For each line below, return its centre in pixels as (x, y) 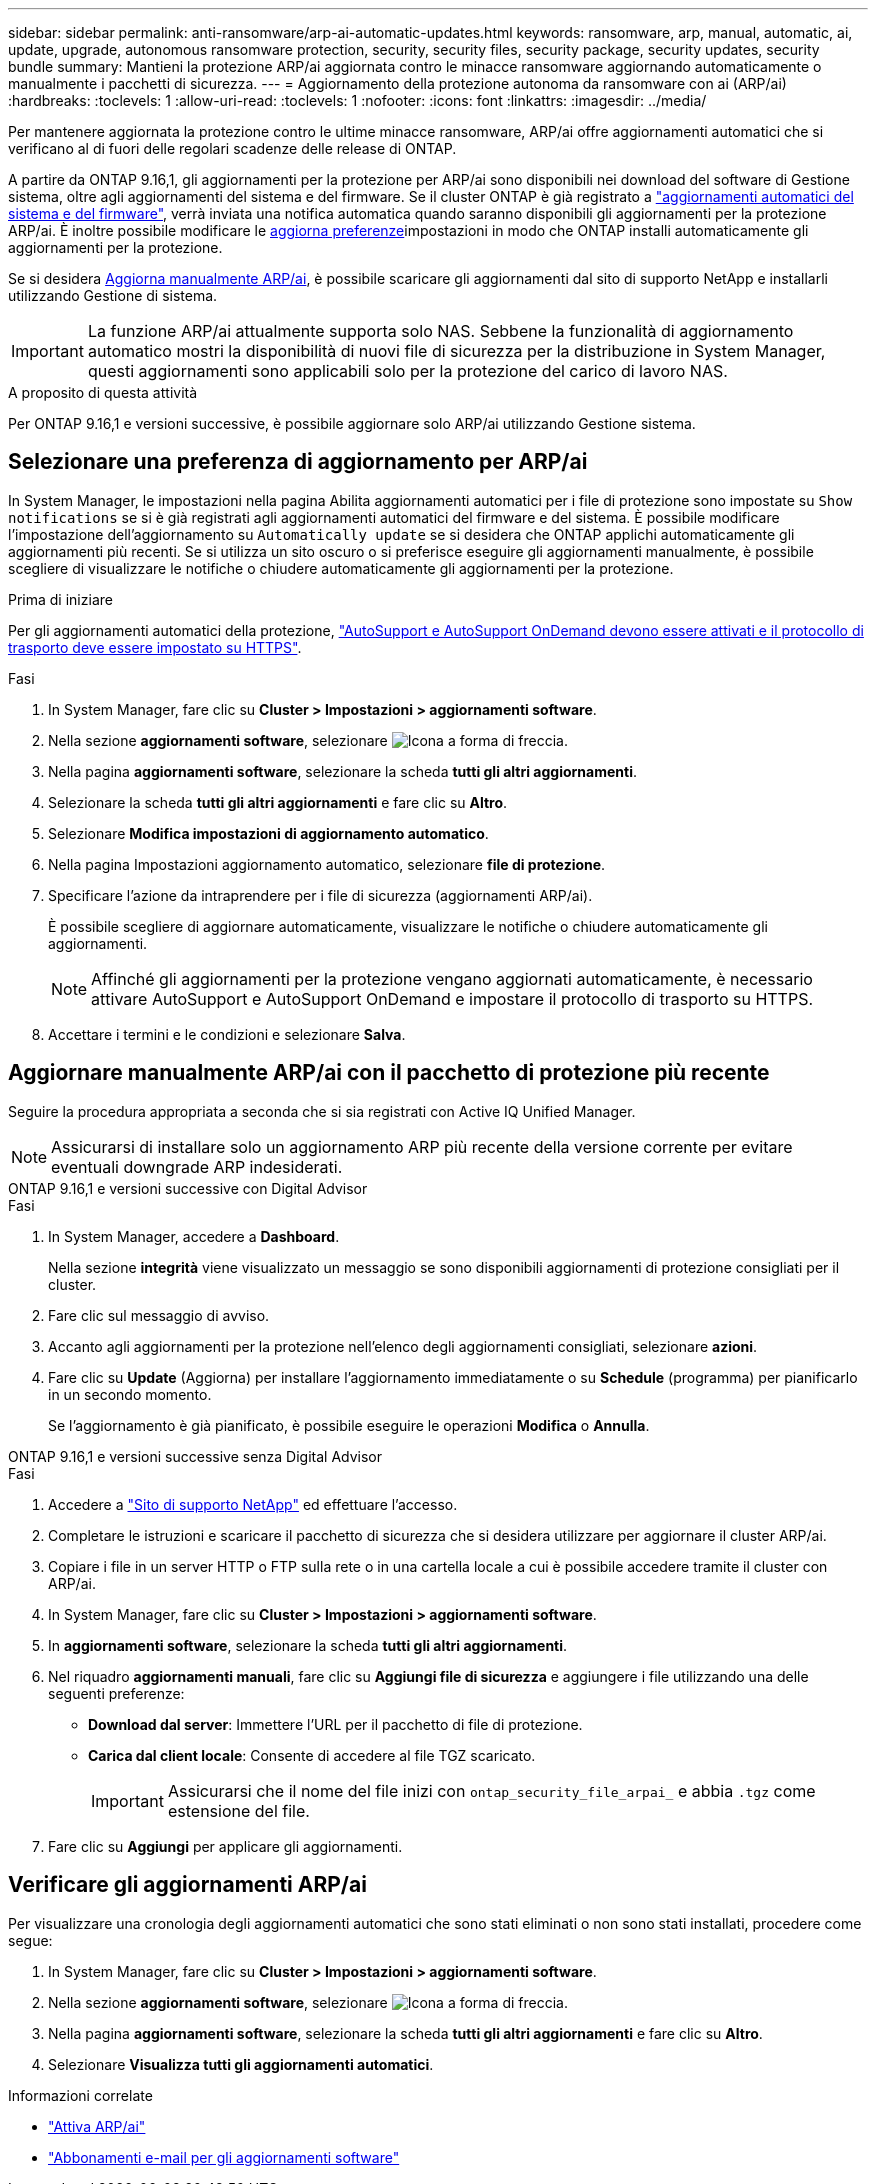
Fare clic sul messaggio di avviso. (159, 1315)
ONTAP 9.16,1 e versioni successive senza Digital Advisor (195, 1456)
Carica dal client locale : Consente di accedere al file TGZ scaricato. (312, 1755)
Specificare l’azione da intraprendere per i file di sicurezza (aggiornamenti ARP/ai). (320, 895)
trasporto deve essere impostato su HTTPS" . (155, 647)
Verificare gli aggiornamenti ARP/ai (187, 1885)
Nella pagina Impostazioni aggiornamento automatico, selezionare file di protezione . (327, 864)
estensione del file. (238, 1810)
